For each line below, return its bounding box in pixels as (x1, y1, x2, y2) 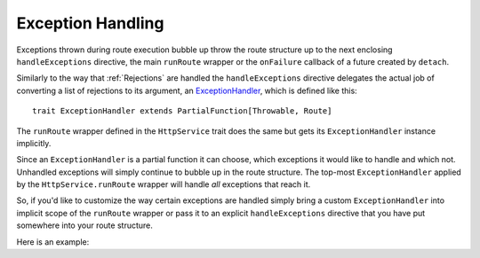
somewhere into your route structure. (16, 220, 153, 231)
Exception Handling (16, 13, 164, 33)
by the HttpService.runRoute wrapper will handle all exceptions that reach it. (16, 179, 311, 190)
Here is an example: (16, 236, 90, 247)
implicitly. (16, 137, 52, 148)
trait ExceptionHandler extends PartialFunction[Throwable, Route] (32, 106, 332, 116)
